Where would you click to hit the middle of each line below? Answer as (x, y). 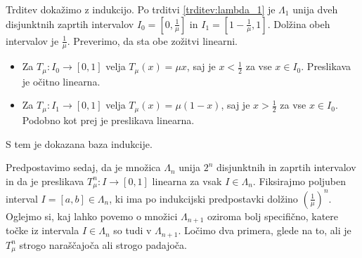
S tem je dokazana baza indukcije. (79, 143)
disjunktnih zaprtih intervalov (70, 23)
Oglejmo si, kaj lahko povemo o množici (92, 216)
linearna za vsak (187, 181)
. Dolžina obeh (299, 23)
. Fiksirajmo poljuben (299, 181)
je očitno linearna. (61, 81)
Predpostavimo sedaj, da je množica (83, 167)
